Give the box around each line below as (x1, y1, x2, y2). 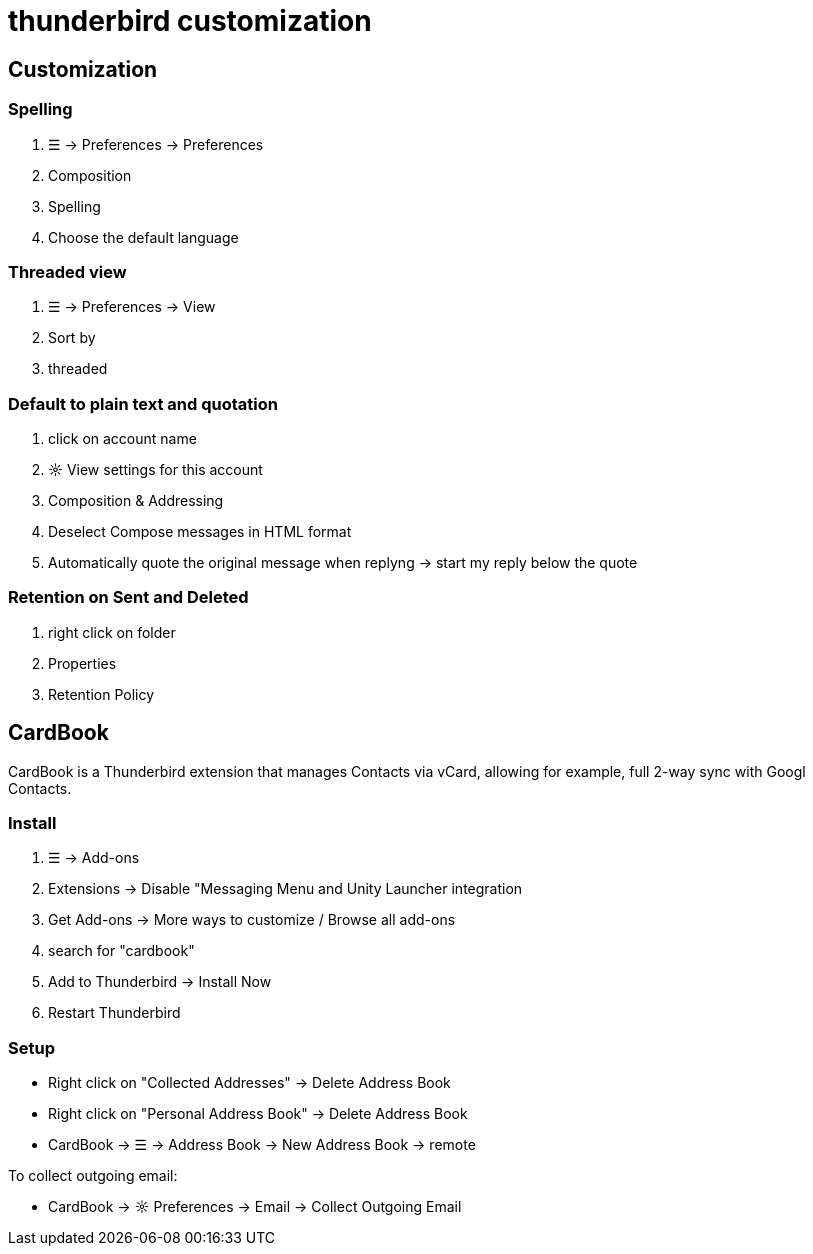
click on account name (48, 430, 197, 448)
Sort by (48, 329, 96, 347)
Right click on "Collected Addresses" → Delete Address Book (48, 1074, 451, 1092)
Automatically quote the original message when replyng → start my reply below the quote (48, 554, 638, 572)
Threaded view (8, 261, 127, 282)
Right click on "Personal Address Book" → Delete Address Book (48, 1105, 468, 1123)
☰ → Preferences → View (48, 298, 216, 316)
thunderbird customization (8, 4, 372, 38)
